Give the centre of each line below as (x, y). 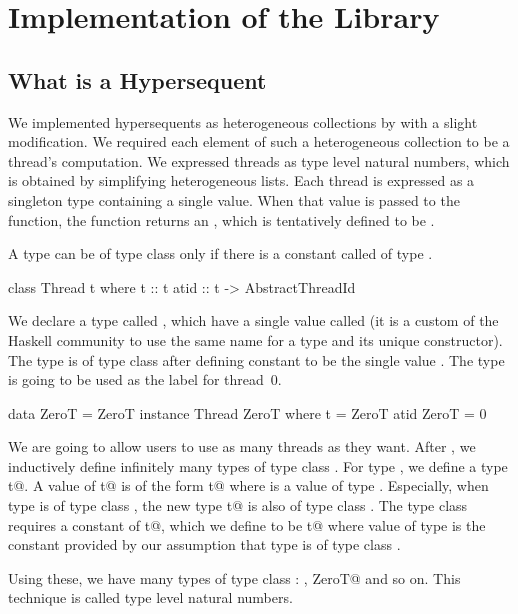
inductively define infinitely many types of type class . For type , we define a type (258, 465)
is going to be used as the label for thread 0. (145, 379)
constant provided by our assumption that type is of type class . (204, 544)
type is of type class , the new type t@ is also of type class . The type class (238, 505)
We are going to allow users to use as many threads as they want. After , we (242, 446)
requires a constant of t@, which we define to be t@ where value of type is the (247, 524)
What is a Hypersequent (137, 79)
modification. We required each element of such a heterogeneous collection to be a (259, 141)
